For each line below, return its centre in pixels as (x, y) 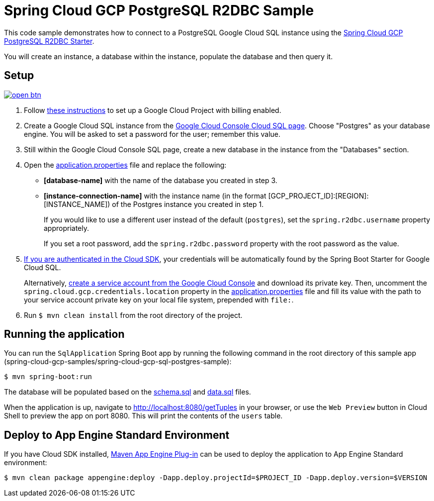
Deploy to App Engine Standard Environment (117, 435)
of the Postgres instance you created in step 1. (188, 204)
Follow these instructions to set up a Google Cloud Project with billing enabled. (153, 110)
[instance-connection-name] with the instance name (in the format (155, 196)
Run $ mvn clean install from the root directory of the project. (133, 315)
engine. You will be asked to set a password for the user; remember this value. (152, 134)
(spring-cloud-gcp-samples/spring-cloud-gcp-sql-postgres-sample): (118, 362)
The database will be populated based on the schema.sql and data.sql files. (128, 392)
